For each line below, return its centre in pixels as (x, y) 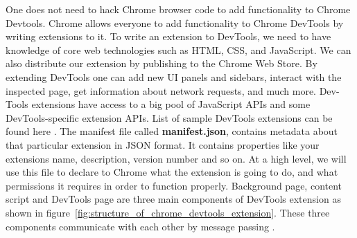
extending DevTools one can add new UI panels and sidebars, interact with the (174, 76)
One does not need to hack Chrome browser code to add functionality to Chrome (178, 9)
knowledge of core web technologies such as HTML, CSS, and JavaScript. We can (178, 49)
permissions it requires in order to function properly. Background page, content (174, 185)
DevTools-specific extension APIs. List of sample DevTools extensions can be (169, 117)
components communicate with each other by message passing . (140, 226)
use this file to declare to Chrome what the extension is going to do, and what (172, 172)
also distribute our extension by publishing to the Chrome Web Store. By (162, 63)
